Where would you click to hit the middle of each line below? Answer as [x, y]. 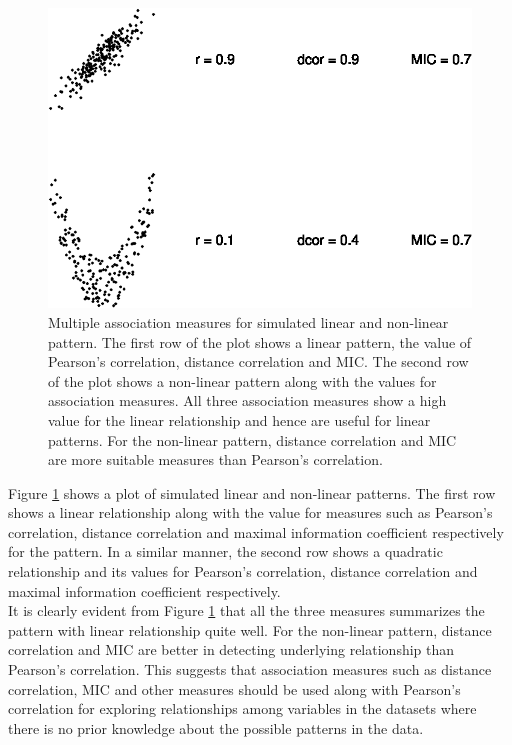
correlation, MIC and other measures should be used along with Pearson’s [234, 688]
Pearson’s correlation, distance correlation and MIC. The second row [258, 361]
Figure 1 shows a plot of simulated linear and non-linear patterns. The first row [252, 492]
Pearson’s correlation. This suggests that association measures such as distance [250, 669]
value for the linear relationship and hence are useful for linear [239, 419]
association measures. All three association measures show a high [247, 400]
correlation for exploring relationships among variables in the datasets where [242, 708]
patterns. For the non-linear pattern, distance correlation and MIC [252, 439]
